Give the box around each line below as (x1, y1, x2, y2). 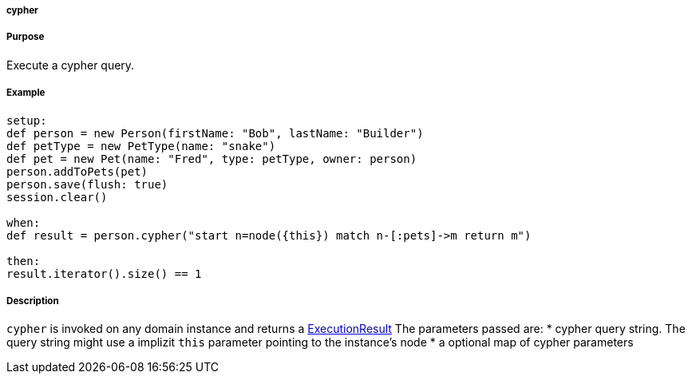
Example (6, 87, 45, 99)
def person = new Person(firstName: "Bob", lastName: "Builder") (6, 126, 424, 140)
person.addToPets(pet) (6, 164, 148, 178)
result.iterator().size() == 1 (6, 267, 202, 280)
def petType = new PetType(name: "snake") (6, 139, 276, 152)
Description (6, 295, 59, 307)
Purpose (6, 31, 45, 43)
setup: (6, 113, 47, 127)
